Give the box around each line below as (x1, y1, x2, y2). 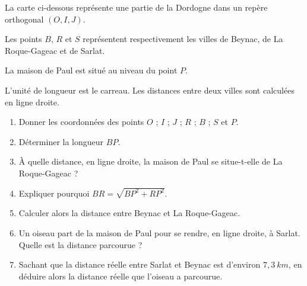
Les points (5, 33, 42, 45)
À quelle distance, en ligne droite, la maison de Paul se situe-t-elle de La (18, 155, 283, 168)
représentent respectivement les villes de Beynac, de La (83, 33, 283, 45)
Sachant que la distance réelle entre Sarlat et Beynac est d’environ (18, 258, 261, 271)
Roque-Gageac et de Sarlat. (5, 44, 105, 56)
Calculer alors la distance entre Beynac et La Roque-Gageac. (18, 207, 240, 219)
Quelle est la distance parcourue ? (18, 238, 143, 250)
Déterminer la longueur (18, 135, 104, 147)
